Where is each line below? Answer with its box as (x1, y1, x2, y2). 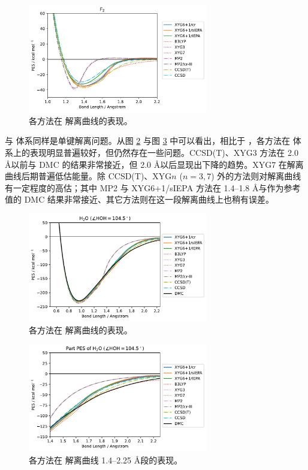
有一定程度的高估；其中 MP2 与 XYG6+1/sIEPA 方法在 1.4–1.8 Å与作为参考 (5, 181, 301, 194)
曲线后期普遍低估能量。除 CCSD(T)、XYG (5, 170, 172, 182)
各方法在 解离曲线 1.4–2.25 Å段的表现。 (29, 454, 183, 466)
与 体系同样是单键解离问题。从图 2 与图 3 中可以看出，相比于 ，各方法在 (5, 134, 290, 147)
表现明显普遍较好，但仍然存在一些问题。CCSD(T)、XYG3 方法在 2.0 (29, 146, 298, 158)
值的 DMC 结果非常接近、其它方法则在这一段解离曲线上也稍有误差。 (5, 193, 274, 206)
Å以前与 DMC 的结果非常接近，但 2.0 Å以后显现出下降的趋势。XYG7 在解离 (5, 158, 304, 170)
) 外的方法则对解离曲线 (211, 170, 301, 182)
